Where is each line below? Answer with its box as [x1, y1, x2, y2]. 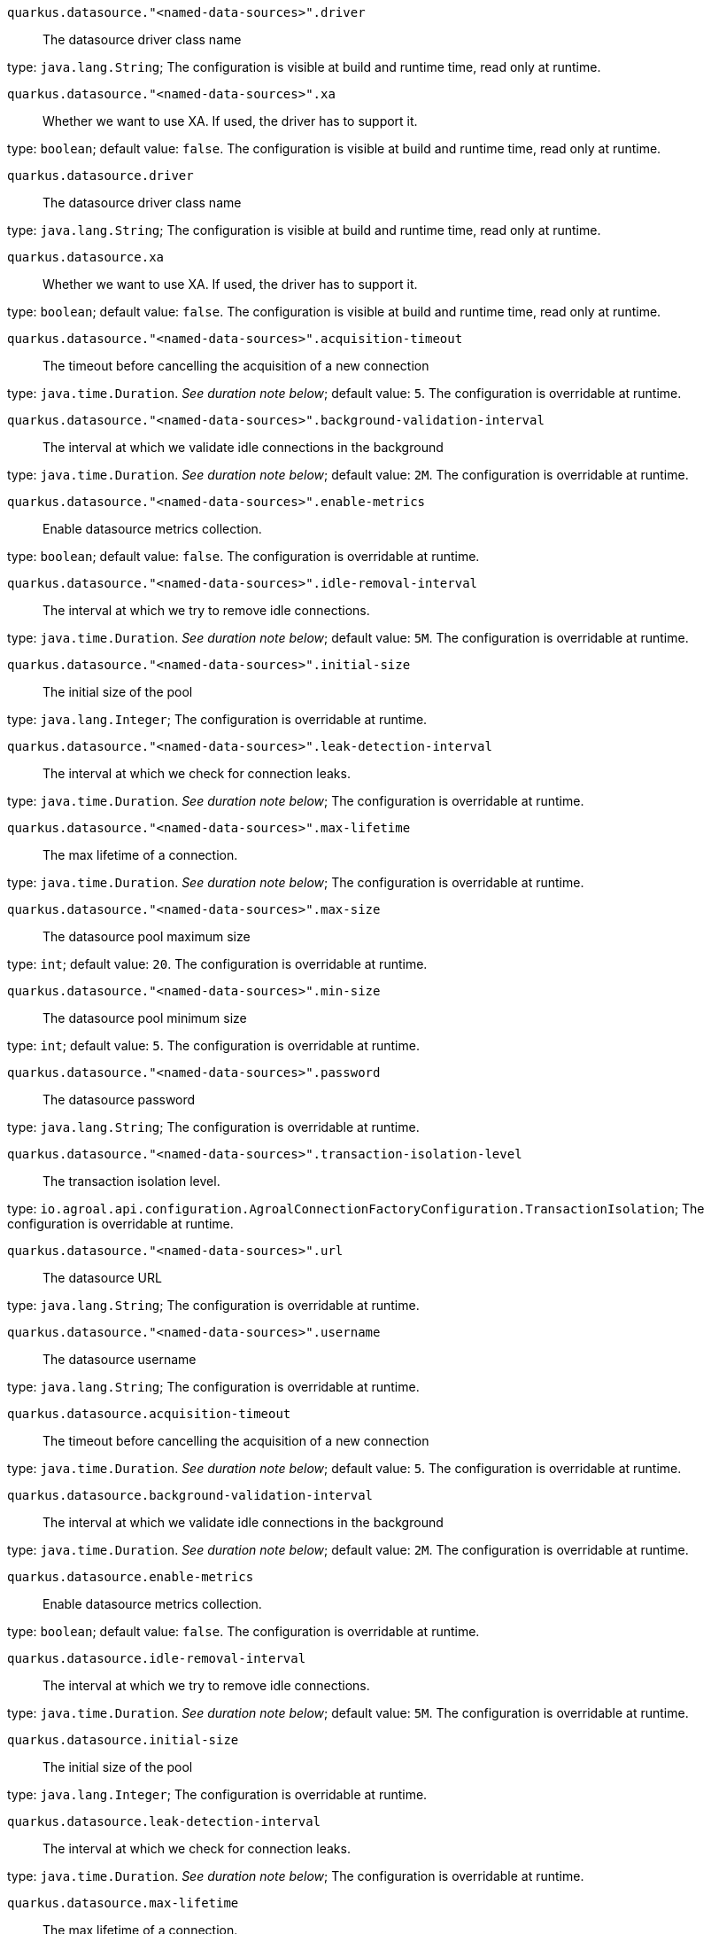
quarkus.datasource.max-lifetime [7, 1896, 239, 1910]
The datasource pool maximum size [43, 929, 251, 944]
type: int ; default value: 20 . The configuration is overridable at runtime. [7, 956, 428, 971]
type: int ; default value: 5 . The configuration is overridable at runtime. [7, 1038, 420, 1053]
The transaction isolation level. [43, 1174, 220, 1189]
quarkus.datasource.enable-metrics [7, 1570, 254, 1584]
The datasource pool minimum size [43, 1010, 247, 1025]
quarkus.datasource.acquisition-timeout [7, 1407, 291, 1421]
